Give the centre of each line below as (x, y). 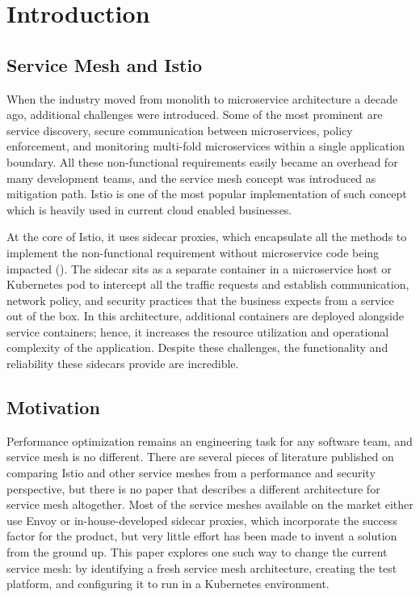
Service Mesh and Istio (105, 64)
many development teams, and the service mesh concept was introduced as (191, 178)
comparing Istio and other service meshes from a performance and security (191, 473)
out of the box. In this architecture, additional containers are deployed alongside (205, 316)
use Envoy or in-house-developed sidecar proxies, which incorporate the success (202, 520)
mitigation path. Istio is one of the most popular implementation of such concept (207, 194)
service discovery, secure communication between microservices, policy (180, 130)
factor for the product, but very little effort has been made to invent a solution (202, 536)
